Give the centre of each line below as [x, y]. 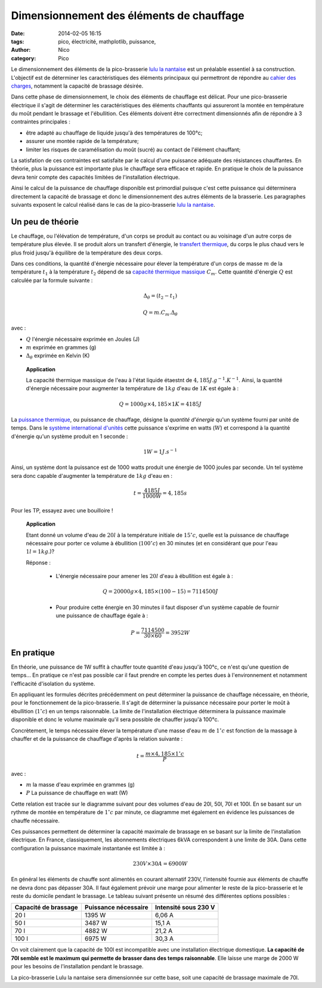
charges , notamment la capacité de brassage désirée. [77, 86]
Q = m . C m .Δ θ [160, 313]
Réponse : [38, 563]
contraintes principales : [41, 122]
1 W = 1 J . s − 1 [160, 451]
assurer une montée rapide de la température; [83, 141]
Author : [21, 50]
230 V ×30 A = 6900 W [160, 863]
